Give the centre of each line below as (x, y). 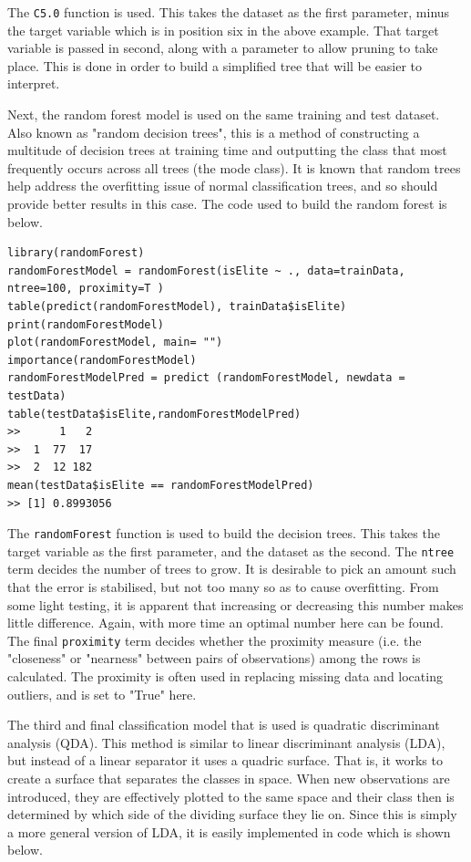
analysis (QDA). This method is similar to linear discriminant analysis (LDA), (226, 742)
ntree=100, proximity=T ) (86, 289)
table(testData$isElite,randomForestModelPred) (154, 414)
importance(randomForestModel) (102, 360)
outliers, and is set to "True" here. (102, 694)
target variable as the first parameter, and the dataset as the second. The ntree (231, 550)
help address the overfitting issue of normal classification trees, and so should (223, 186)
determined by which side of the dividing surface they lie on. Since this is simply (232, 814)
